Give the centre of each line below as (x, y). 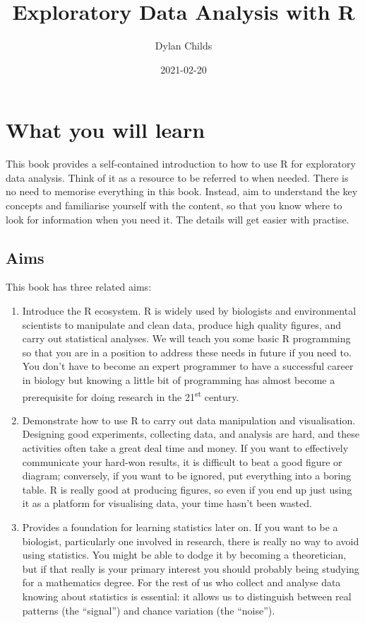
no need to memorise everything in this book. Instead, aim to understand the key (182, 191)
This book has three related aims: (79, 287)
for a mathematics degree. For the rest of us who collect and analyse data (181, 582)
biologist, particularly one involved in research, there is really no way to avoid (191, 541)
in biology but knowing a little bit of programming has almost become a (179, 379)
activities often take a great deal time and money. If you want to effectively (185, 448)
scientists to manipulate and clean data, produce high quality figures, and (181, 324)
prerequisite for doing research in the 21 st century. (131, 395)
